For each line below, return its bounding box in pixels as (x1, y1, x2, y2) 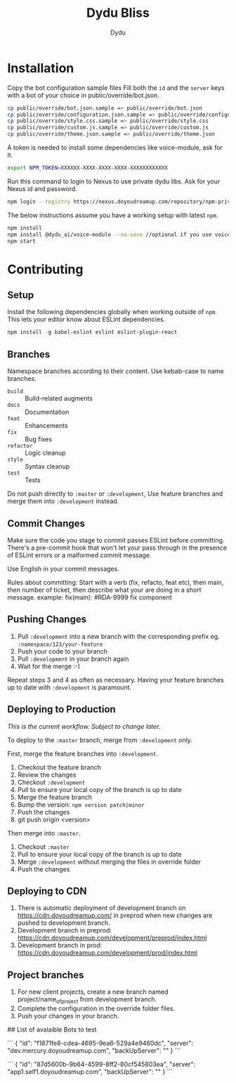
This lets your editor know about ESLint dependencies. (7, 315, 166, 324)
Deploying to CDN (7, 885, 87, 897)
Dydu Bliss (86, 5, 150, 21)
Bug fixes (25, 435, 53, 443)
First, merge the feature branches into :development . (7, 749, 159, 758)
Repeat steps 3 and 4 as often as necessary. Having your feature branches (7, 675, 224, 684)
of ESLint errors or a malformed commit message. (7, 550, 152, 559)
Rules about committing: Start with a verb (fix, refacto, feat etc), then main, (7, 578, 224, 586)
